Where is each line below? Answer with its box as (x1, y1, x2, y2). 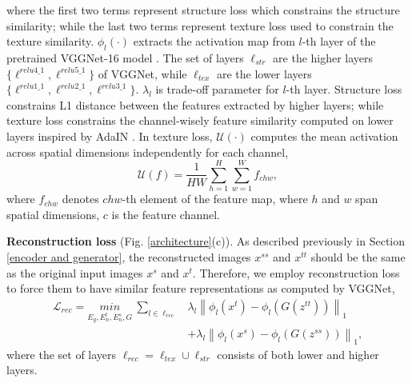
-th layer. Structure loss (286, 81, 402, 98)
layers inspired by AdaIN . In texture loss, (6, 127, 213, 144)
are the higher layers (273, 49, 374, 66)
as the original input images (6, 264, 143, 281)
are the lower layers (216, 65, 312, 82)
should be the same (310, 249, 406, 265)
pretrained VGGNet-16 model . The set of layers (6, 49, 244, 66)
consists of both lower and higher (217, 345, 379, 362)
